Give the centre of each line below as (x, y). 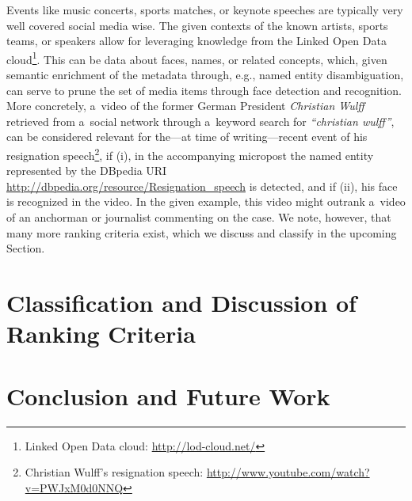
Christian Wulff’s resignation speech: (114, 472)
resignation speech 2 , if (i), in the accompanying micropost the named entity (190, 154)
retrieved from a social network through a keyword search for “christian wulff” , (200, 121)
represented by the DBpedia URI (87, 171)
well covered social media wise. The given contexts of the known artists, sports (197, 25)
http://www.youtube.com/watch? (288, 472)
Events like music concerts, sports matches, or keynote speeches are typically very (205, 9)
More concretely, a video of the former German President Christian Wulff (185, 106)
